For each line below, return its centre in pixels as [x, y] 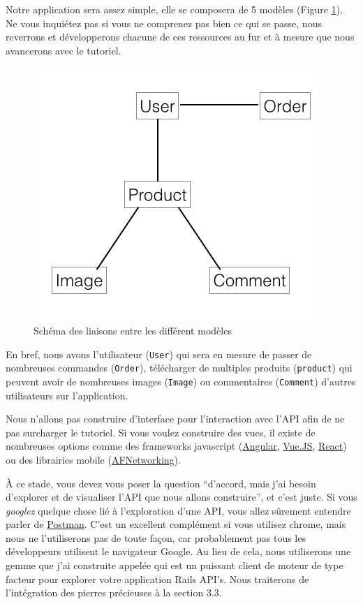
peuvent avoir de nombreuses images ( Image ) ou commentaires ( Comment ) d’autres [181, 381]
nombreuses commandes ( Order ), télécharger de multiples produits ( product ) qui [179, 368]
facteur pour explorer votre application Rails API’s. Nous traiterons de [157, 579]
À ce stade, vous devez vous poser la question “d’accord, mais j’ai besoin [161, 483]
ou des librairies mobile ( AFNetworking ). [93, 459]
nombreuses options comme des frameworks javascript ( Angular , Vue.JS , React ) [176, 446]
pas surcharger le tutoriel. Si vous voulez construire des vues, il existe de [161, 432]
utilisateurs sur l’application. [67, 395]
